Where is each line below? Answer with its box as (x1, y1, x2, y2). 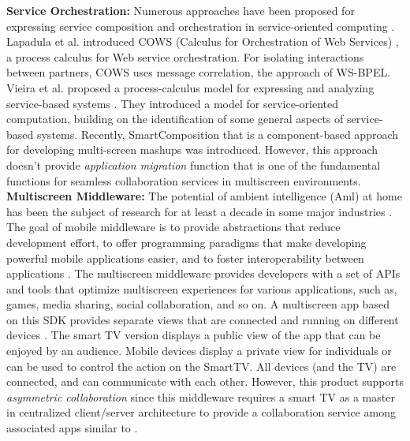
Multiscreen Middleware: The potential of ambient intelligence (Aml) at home (6, 188, 402, 204)
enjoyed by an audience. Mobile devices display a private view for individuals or (6, 342, 392, 359)
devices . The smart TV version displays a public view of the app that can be (6, 327, 381, 343)
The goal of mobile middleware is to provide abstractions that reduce (6, 219, 341, 235)
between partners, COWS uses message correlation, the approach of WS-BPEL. (6, 64, 391, 80)
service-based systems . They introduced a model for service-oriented (6, 95, 339, 111)
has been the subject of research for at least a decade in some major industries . (6, 203, 393, 219)
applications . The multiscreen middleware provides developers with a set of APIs (6, 265, 401, 282)
